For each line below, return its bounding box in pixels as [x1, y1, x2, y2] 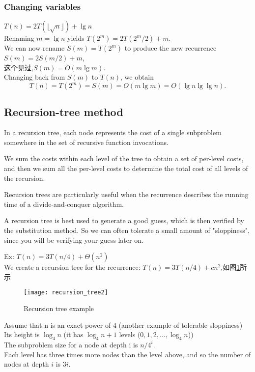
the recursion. [4, 172, 45, 183]
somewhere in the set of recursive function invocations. [4, 137, 169, 147]
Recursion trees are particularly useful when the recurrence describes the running [4, 189, 249, 200]
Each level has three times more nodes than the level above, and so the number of [4, 349, 251, 359]
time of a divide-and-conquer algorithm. [4, 199, 124, 209]
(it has [63, 329, 84, 340]
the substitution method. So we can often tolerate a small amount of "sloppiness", [4, 225, 250, 235]
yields [67, 33, 85, 43]
